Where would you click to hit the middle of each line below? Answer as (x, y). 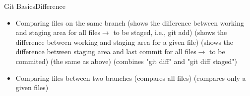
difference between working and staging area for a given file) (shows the (125, 42)
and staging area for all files (58, 32)
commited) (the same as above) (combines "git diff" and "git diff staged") (126, 61)
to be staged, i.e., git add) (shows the (170, 32)
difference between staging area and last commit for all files (106, 51)
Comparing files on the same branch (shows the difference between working (130, 22)
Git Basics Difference (35, 6)
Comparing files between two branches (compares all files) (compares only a (131, 78)
